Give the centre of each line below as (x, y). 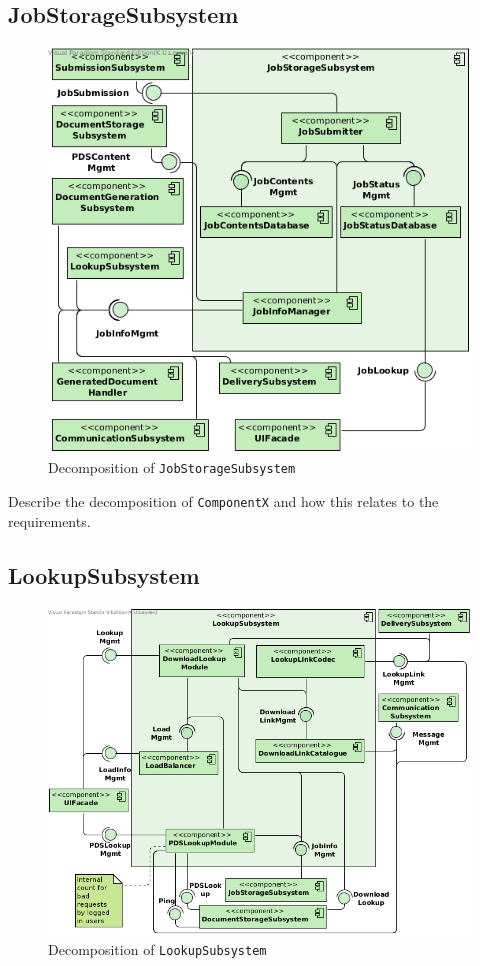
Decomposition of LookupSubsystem (157, 948)
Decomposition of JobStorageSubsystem (172, 467)
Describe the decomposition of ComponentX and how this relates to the (223, 501)
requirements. (49, 520)
